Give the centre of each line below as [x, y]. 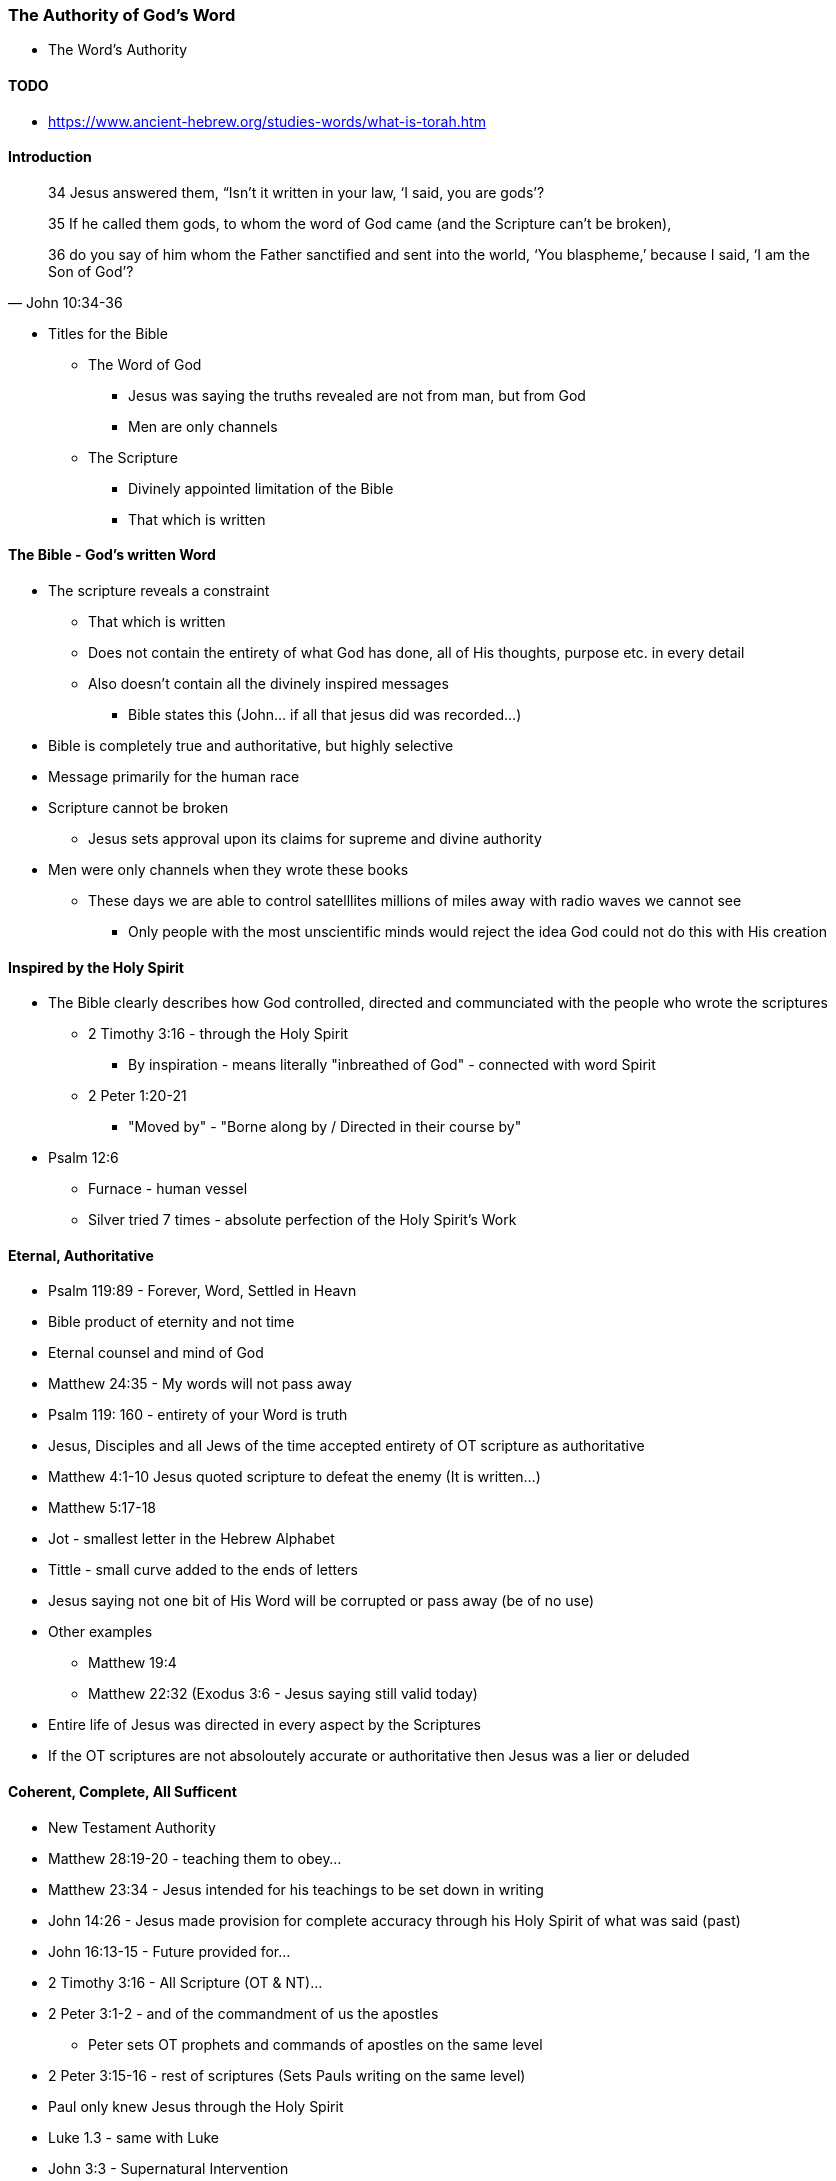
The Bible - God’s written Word [112, 555]
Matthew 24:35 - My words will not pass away [200, 1384]
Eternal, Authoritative [81, 1255]
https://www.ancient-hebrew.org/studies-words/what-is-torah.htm [267, 121]
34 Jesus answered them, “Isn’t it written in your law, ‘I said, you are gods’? [296, 192]
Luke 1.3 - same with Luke [133, 2137]
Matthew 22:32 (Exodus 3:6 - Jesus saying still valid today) [283, 1694]
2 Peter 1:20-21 [137, 1096]
